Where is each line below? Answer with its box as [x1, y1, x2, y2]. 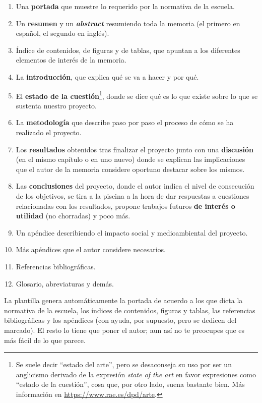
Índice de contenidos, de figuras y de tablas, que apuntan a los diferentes [16, 44, 240, 55]
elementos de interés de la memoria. [16, 54, 126, 65]
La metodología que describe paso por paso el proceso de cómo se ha [16, 117, 234, 128]
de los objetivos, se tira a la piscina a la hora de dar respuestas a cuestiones [16, 190, 249, 201]
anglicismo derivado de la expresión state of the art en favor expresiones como [16, 369, 256, 379]
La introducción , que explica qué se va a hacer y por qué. [16, 71, 199, 82]
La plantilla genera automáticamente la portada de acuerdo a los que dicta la [4, 295, 243, 306]
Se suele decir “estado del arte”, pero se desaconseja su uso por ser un [16, 359, 232, 370]
